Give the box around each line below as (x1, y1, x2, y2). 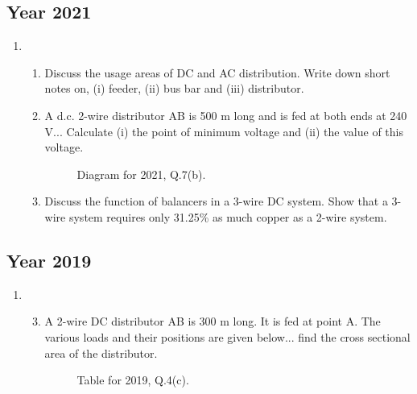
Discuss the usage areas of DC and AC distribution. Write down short (44, 64, 390, 81)
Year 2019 (6, 247, 92, 272)
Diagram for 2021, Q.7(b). (76, 165, 206, 182)
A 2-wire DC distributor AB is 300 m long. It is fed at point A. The (44, 313, 381, 330)
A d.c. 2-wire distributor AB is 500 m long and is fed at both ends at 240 (44, 106, 407, 123)
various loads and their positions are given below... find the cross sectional (44, 328, 411, 345)
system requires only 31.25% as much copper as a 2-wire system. (68, 208, 387, 225)
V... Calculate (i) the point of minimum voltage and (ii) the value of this (44, 122, 403, 139)
